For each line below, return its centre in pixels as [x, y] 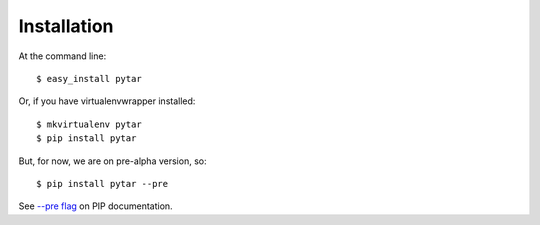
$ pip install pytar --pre [102, 183]
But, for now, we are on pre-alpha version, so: [112, 161]
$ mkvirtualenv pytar [89, 124]
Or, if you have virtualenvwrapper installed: [107, 101]
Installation [66, 26]
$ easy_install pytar [89, 78]
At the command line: [62, 56]
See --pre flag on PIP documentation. [96, 206]
